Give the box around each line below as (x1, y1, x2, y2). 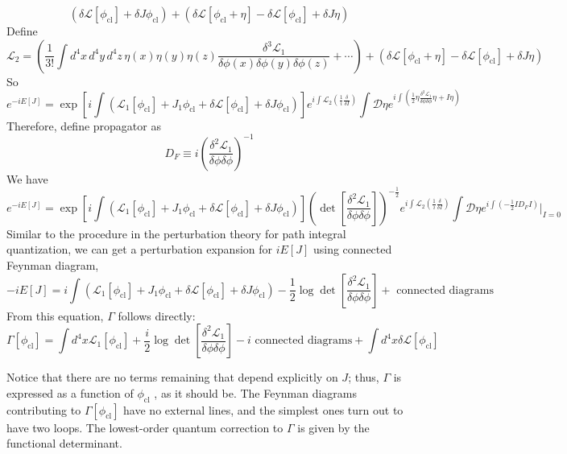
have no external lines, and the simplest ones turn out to (123, 401, 404, 418)
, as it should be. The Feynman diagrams (154, 384, 358, 401)
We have (6, 170, 48, 187)
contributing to (6, 401, 81, 418)
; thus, (348, 369, 379, 386)
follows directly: (118, 307, 196, 324)
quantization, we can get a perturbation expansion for (6, 241, 273, 258)
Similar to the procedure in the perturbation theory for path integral (6, 225, 346, 241)
